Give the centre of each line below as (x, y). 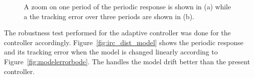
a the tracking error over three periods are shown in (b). (109, 16)
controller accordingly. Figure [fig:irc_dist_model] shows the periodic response (124, 42)
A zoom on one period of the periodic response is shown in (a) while (127, 6)
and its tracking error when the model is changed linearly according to (111, 52)
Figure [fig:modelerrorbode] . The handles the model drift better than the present (127, 61)
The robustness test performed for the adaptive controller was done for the (117, 33)
